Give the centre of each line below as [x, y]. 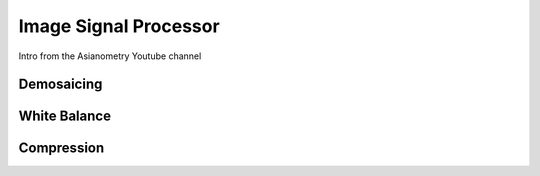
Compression [61, 148]
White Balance [65, 116]
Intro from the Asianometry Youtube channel [110, 56]
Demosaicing [60, 84]
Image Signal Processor [119, 26]
